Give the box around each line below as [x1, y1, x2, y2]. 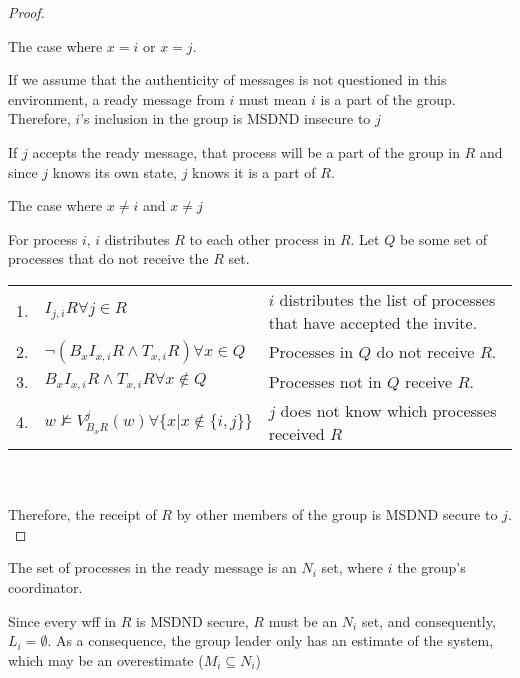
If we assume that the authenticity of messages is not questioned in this [8, 69, 447, 90]
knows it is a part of [192, 161, 316, 182]
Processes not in [268, 369, 382, 393]
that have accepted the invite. [268, 310, 478, 334]
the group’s [397, 557, 466, 578]
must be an [268, 610, 338, 631]
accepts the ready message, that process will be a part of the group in [32, 141, 460, 162]
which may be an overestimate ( [8, 649, 204, 670]
